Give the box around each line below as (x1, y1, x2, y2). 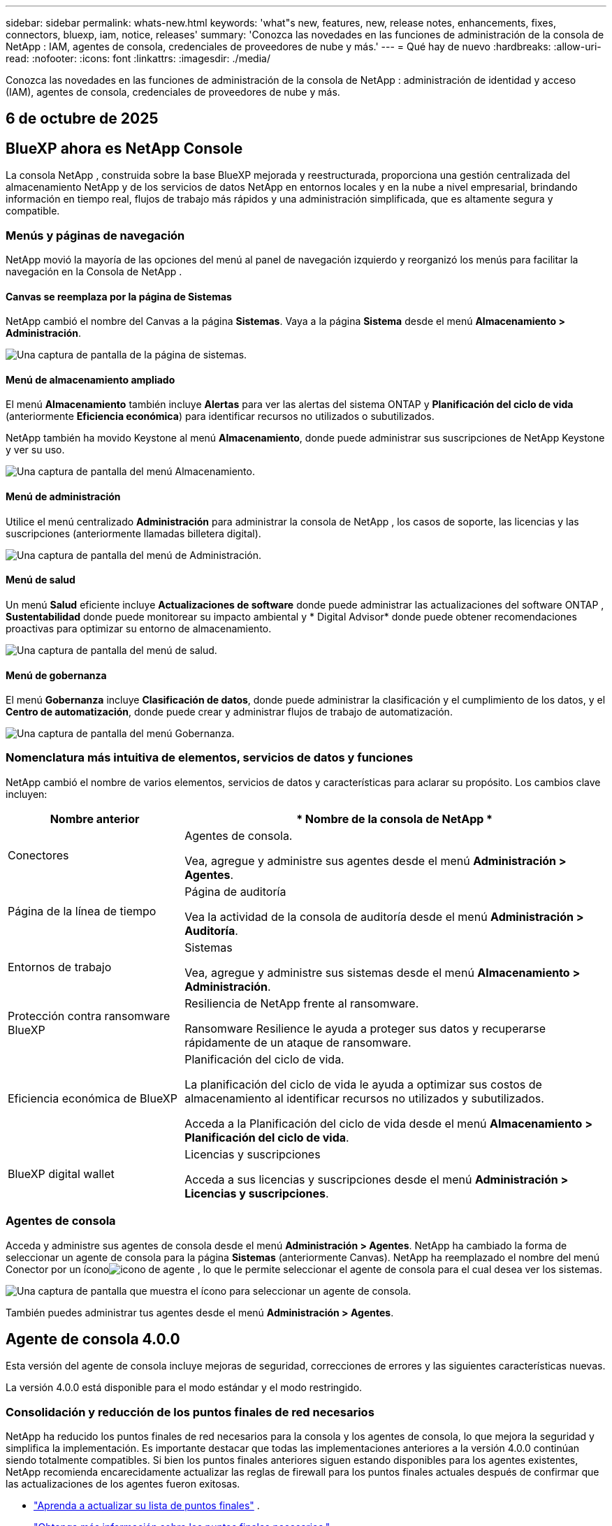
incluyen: (6, 787, 48, 800)
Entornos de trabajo (8, 959, 112, 974)
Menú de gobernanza (6, 669, 107, 681)
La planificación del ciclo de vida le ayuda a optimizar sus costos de (184, 1077, 542, 1091)
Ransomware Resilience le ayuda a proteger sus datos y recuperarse (184, 1021, 546, 1035)
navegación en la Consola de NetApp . (6, 266, 182, 278)
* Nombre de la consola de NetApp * (296, 811, 493, 826)
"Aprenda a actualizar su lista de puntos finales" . (34, 1499, 260, 1512)
